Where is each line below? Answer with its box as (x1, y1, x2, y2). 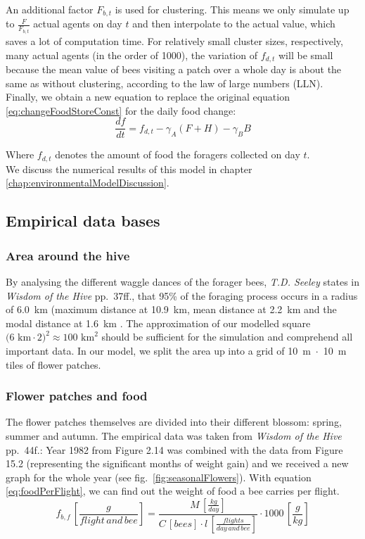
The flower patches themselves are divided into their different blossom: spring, (6, 414, 342, 429)
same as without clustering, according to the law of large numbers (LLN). (6, 75, 324, 90)
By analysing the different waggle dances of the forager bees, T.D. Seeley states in (6, 274, 360, 289)
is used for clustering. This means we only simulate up (115, 2, 350, 16)
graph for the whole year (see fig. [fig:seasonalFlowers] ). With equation (6, 469, 312, 484)
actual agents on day (33, 16, 122, 31)
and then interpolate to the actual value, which (132, 16, 335, 31)
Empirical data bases (6, 210, 160, 232)
